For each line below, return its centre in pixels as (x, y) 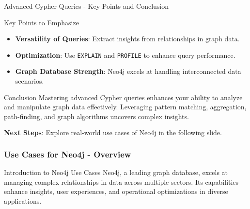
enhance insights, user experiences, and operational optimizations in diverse (116, 191)
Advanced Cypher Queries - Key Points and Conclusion (86, 6)
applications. (23, 201)
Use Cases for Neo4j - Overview (68, 154)
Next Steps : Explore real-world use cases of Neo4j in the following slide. (113, 132)
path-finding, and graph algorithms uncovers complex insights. (96, 116)
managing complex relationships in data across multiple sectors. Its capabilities (121, 182)
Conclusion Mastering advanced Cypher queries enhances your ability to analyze (123, 97)
